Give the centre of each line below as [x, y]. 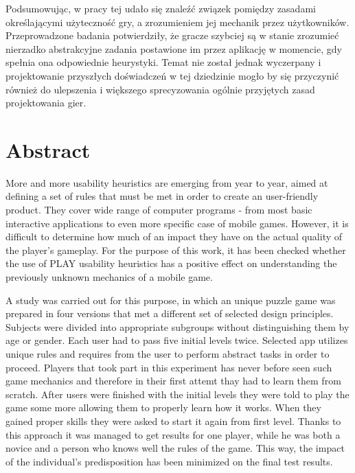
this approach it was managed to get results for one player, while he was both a [173, 434]
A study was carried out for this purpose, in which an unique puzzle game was [171, 300]
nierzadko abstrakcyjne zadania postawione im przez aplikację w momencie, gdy [174, 48]
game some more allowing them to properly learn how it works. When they [163, 407]
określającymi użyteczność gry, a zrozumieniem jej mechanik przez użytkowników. [177, 22]
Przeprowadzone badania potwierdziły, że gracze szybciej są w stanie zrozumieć [172, 35]
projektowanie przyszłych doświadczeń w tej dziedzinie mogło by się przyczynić [172, 75]
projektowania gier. [46, 103]
